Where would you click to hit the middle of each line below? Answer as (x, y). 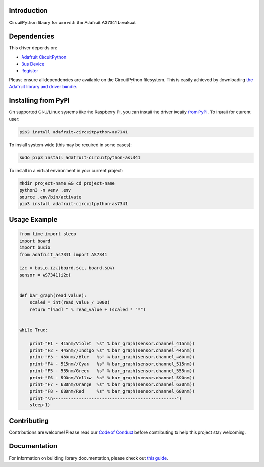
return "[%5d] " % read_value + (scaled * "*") (88, 309)
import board (35, 241)
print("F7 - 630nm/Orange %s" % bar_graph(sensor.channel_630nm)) (112, 384)
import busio (35, 248)
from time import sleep (48, 234)
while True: (34, 330)
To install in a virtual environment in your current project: (66, 170)
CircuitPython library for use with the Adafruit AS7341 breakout (73, 22)
